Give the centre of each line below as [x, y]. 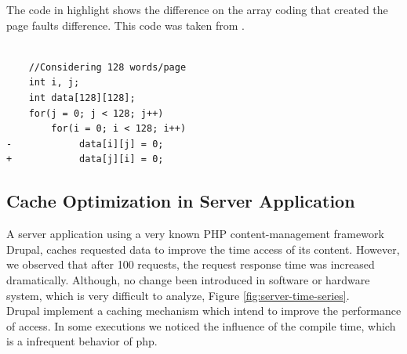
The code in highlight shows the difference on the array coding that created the [197, 9]
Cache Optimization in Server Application [181, 201]
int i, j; [54, 83]
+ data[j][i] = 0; [85, 159]
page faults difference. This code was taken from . [126, 25]
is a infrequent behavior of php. [82, 341]
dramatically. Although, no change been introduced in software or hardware [188, 279]
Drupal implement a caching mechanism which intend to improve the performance [204, 311]
